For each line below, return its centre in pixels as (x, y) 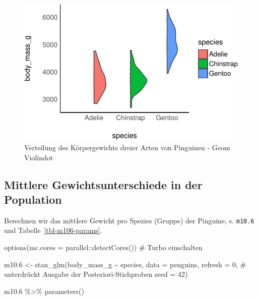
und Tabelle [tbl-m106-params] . (53, 230)
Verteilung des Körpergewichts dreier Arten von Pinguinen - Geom (127, 147)
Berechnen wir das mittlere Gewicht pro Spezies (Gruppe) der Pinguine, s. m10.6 (129, 220)
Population (33, 199)
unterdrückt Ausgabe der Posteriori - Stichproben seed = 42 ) (96, 274)
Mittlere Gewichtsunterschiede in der (103, 184)
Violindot (39, 157)
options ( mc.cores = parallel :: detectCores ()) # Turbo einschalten (103, 247)
